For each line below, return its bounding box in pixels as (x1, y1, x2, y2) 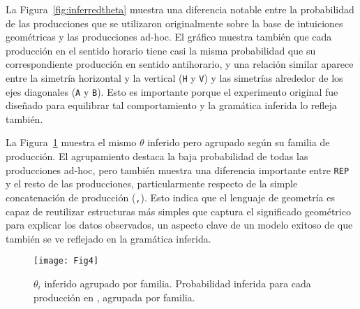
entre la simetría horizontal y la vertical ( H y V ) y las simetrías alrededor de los (6, 70, 343, 85)
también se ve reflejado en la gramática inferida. (6, 231, 211, 245)
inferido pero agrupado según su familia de (147, 135, 330, 150)
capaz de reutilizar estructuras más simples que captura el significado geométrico (6, 203, 351, 218)
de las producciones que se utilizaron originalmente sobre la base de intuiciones (6, 15, 343, 30)
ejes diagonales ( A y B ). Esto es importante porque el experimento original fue (6, 84, 338, 99)
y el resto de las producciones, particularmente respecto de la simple (6, 176, 298, 191)
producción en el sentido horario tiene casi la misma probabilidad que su (6, 43, 316, 57)
